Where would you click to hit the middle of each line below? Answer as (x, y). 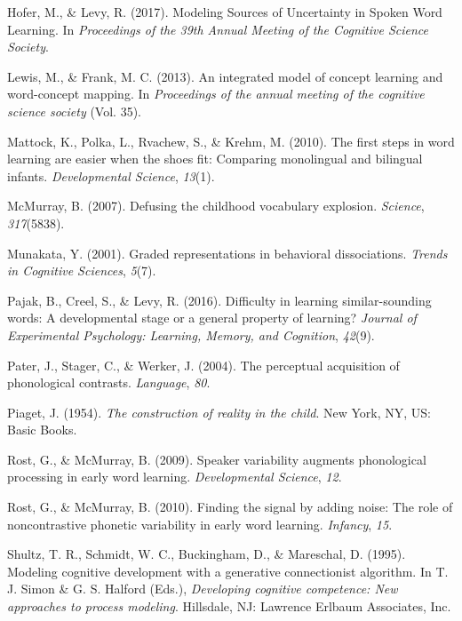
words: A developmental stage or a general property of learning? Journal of (212, 318)
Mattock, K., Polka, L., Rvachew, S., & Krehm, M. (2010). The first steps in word (231, 141)
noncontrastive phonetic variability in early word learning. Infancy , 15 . (200, 524)
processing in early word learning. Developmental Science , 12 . (175, 477)
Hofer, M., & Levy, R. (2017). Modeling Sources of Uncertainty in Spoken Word (225, 12)
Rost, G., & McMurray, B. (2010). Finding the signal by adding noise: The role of (230, 507)
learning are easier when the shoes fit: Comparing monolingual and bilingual (215, 159)
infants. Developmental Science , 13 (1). (111, 175)
